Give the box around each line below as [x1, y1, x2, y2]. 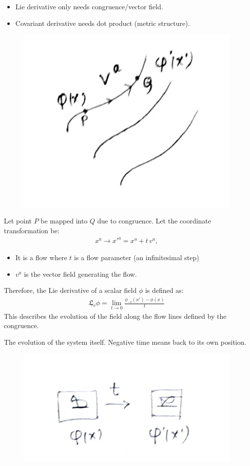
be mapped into [40, 216, 88, 226]
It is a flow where [15, 252, 67, 263]
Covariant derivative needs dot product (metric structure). [15, 18, 190, 28]
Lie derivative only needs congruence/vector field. [15, 1, 163, 11]
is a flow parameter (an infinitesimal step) [74, 252, 199, 263]
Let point [4, 216, 32, 226]
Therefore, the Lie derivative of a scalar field [4, 285, 137, 295]
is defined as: [145, 285, 184, 295]
